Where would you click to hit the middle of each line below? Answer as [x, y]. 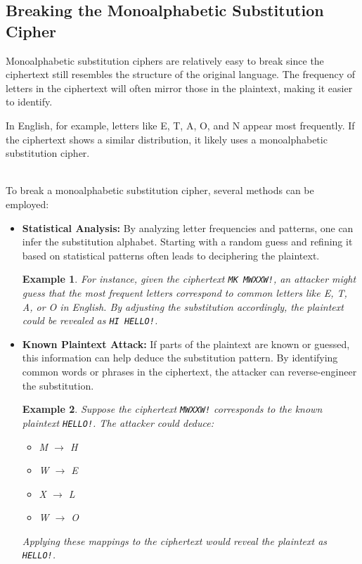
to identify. [29, 102]
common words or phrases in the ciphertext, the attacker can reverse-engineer [189, 371]
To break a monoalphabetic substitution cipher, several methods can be [160, 190]
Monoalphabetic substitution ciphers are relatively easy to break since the [165, 60]
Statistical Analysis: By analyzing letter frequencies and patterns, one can [188, 227]
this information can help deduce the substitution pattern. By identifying [180, 358]
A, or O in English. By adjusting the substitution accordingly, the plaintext [183, 306]
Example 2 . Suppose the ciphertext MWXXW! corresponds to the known [172, 409]
